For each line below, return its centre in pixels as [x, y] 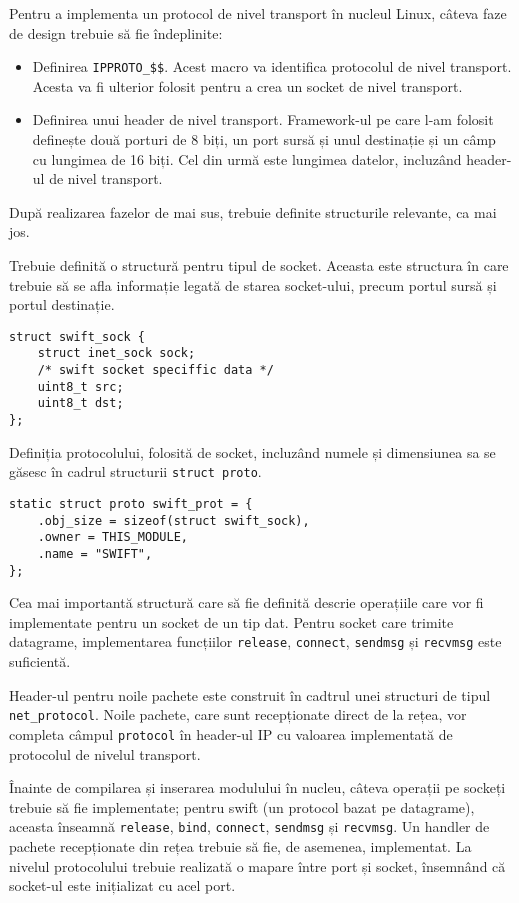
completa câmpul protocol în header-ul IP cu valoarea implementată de [231, 733]
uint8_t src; [80, 386]
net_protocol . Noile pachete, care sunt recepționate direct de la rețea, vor [238, 714]
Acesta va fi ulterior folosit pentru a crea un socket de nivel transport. [247, 85]
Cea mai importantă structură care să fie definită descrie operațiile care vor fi [246, 602]
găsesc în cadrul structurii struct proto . [135, 471]
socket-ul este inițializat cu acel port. [122, 885]
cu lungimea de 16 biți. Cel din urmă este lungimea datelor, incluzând [247, 158]
